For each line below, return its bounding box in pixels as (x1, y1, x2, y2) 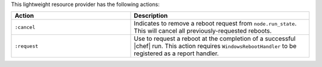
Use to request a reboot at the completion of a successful (134, 34, 296, 43)
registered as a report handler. (134, 49, 219, 58)
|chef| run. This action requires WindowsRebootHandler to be (134, 42, 297, 50)
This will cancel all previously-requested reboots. (134, 27, 272, 35)
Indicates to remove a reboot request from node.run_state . (134, 20, 297, 28)
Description (134, 12, 168, 20)
